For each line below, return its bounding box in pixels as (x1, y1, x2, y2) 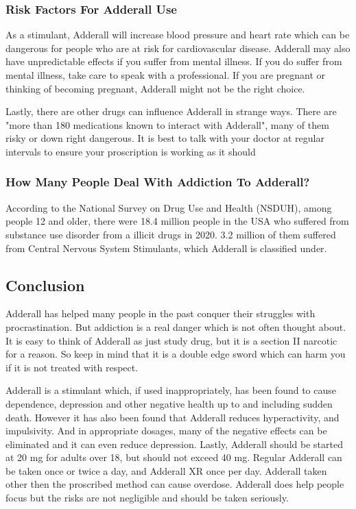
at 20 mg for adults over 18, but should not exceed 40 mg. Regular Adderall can (5, 450, 342, 464)
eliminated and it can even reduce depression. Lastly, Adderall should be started (5, 436, 343, 451)
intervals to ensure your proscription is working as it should (5, 144, 256, 158)
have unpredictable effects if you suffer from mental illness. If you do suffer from (5, 54, 342, 69)
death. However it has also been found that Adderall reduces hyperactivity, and (5, 410, 340, 424)
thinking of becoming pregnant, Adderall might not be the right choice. (5, 81, 305, 95)
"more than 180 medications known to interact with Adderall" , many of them (5, 117, 329, 132)
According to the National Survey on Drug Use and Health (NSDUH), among (5, 200, 332, 214)
